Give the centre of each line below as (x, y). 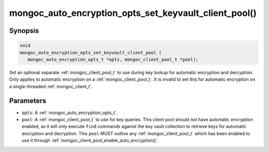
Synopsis (24, 31)
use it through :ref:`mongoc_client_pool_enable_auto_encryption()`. (90, 141)
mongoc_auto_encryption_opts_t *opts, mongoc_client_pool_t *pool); (113, 59)
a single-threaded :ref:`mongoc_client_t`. (51, 86)
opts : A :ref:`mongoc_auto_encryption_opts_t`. (70, 113)
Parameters (28, 100)
